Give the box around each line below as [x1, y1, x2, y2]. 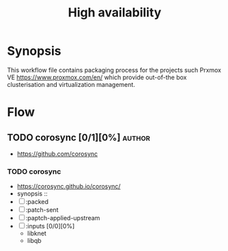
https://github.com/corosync [16, 149, 98, 158]
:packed [25, 198, 49, 206]
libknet [27, 229, 46, 237]
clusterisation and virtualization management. [7, 80, 135, 88]
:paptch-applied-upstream [25, 214, 100, 222]
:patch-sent [25, 206, 59, 214]
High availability [68, 5, 162, 21]
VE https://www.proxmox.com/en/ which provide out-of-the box [7, 73, 187, 81]
